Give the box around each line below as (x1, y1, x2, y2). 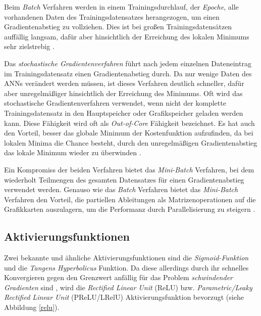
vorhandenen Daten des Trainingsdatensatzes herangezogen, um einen (4, 11, 220, 22)
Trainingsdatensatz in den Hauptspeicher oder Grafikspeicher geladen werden (4, 107, 243, 118)
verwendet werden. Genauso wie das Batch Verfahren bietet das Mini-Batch (4, 184, 238, 195)
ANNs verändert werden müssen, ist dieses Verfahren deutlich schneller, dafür (4, 78, 244, 88)
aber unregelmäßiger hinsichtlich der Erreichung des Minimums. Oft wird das (4, 87, 243, 98)
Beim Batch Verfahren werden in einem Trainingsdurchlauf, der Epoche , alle (4, 2, 239, 12)
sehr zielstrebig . (4, 41, 55, 52)
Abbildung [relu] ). (4, 302, 60, 312)
